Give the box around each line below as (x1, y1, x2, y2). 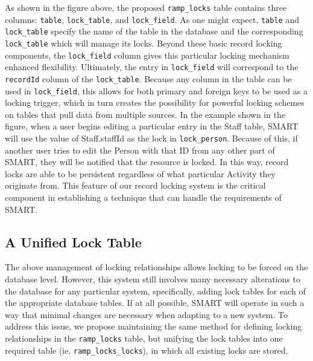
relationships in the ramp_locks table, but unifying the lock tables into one (5, 332, 283, 345)
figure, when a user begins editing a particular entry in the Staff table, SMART (5, 120, 299, 132)
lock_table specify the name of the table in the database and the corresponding (5, 25, 303, 37)
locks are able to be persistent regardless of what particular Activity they (5, 167, 276, 180)
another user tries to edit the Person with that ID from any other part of (5, 143, 275, 156)
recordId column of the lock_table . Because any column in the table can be (5, 72, 292, 85)
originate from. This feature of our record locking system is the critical (5, 179, 266, 192)
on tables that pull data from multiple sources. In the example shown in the (5, 108, 286, 120)
